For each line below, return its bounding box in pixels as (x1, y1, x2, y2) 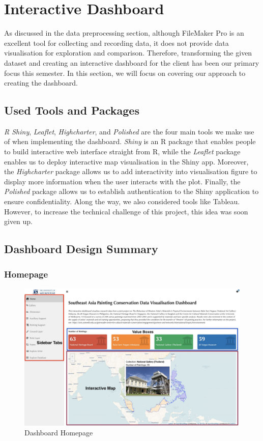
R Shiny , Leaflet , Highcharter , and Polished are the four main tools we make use (4, 126, 254, 136)
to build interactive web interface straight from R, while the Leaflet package (4, 146, 241, 157)
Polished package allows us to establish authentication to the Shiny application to (4, 186, 259, 197)
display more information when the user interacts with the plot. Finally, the (4, 176, 241, 186)
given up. (4, 216, 33, 227)
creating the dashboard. (4, 77, 78, 88)
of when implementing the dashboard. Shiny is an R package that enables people (4, 136, 256, 147)
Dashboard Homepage (24, 427, 93, 438)
